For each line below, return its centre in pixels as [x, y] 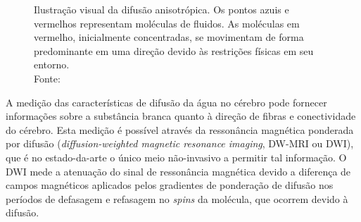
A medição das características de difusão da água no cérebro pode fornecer [166, 102]
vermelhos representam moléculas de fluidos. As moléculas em [167, 23]
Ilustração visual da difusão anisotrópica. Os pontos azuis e [161, 9]
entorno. [52, 64]
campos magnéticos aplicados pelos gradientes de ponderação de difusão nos [170, 185]
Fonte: [47, 78]
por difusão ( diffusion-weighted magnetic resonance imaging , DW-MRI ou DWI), [180, 143]
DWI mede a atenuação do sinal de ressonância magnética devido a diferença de [178, 171]
